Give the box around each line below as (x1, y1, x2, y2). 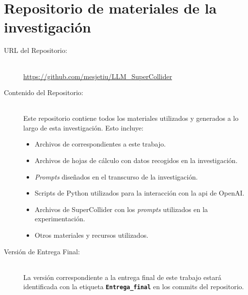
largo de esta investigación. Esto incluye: (23, 122, 144, 132)
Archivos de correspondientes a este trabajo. (34, 139, 166, 149)
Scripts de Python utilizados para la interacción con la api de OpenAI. (34, 188, 245, 198)
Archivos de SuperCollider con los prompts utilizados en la (34, 204, 208, 214)
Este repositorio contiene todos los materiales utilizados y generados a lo (23, 113, 239, 123)
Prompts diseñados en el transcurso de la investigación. (34, 171, 198, 181)
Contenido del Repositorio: (4, 87, 83, 98)
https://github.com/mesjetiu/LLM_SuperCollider (23, 71, 172, 81)
